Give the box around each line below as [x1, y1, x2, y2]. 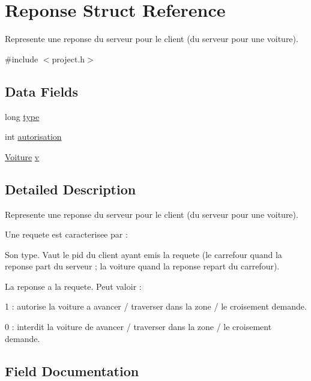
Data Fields [5, 82, 79, 100]
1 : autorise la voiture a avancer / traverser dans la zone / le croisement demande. [5, 300, 307, 313]
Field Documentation [5, 361, 139, 380]
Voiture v [5, 150, 40, 163]
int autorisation [5, 130, 62, 143]
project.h [52, 52, 85, 65]
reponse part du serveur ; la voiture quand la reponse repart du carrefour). [5, 260, 280, 272]
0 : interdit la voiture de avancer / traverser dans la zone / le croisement [5, 320, 272, 333]
